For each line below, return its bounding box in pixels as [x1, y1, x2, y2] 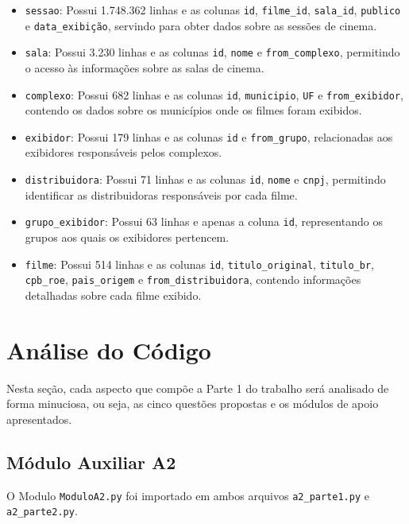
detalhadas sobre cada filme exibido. [25, 286, 202, 303]
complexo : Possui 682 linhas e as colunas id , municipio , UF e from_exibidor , [25, 86, 403, 103]
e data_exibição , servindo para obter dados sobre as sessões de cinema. [25, 17, 377, 33]
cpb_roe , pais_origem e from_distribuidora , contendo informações [25, 271, 361, 288]
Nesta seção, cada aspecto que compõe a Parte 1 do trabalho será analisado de [6, 379, 389, 396]
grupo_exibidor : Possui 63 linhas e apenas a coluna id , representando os [25, 213, 383, 230]
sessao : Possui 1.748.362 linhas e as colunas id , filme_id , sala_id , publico [25, 2, 401, 17]
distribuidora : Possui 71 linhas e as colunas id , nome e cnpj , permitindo [25, 171, 386, 188]
